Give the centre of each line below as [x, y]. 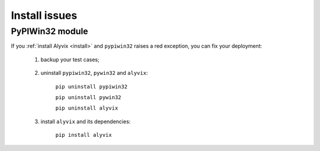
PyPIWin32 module [49, 31]
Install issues [44, 15]
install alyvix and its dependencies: [86, 122]
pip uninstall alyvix [87, 108]
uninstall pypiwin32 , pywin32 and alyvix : [94, 73]
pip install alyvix [84, 135]
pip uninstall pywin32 [88, 97]
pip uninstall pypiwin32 [91, 86]
